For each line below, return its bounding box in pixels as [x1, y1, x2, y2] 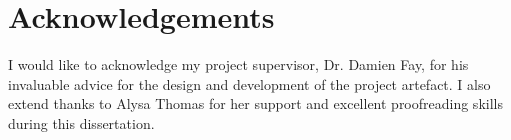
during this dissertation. [8, 112, 155, 133]
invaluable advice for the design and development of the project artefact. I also [8, 73, 491, 94]
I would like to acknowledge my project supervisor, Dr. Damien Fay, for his [8, 54, 469, 75]
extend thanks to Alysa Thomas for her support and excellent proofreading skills [8, 93, 503, 114]
